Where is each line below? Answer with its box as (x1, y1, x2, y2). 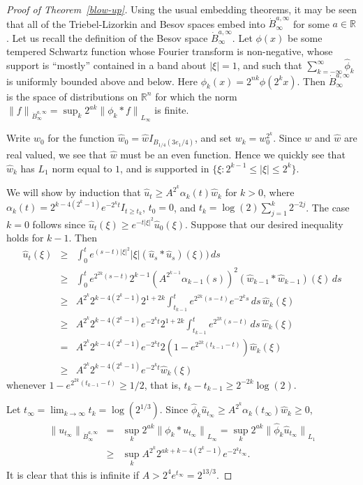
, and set (195, 130, 232, 145)
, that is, (144, 377, 181, 391)
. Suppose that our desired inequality (185, 216, 343, 231)
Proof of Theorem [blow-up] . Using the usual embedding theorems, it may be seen (6, 2, 357, 16)
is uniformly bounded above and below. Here (6, 73, 198, 88)
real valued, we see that (6, 147, 107, 161)
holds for (6, 230, 44, 245)
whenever (6, 377, 46, 391)
